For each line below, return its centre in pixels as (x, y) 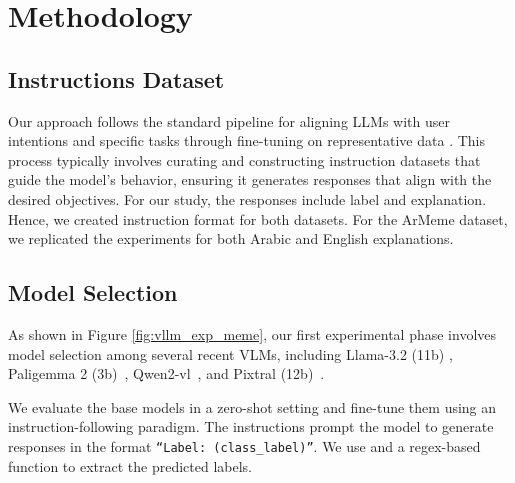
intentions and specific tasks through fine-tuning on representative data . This (246, 140)
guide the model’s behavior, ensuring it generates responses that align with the (250, 179)
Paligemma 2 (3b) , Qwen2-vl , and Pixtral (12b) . (166, 373)
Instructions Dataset (116, 78)
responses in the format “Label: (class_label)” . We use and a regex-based (244, 445)
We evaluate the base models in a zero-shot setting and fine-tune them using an (252, 406)
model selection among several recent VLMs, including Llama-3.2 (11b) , (230, 353)
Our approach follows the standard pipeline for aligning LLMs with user (229, 120)
